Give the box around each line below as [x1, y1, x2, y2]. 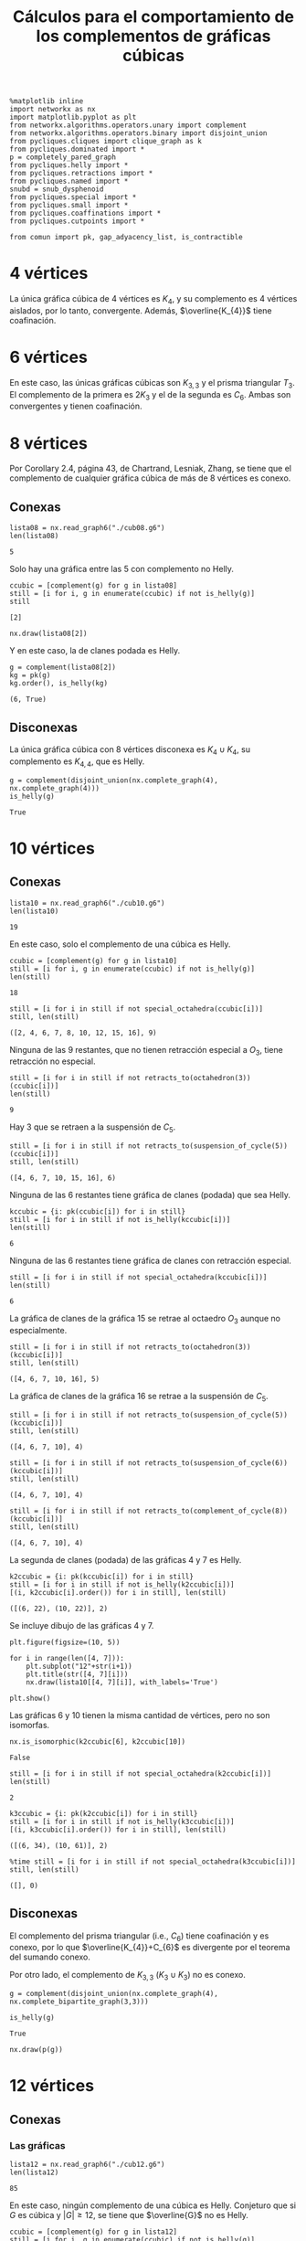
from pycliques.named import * [9, 176, 129, 186]
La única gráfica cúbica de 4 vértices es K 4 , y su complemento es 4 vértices [9, 293, 298, 306]
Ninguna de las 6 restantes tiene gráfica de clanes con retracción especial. [9, 1255, 292, 1267]
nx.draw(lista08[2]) [9, 629, 89, 639]
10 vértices [9, 838, 96, 858]
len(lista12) [9, 2168, 59, 2177]
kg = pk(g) [9, 671, 51, 680]
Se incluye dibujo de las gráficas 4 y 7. [9, 1620, 154, 1630]
